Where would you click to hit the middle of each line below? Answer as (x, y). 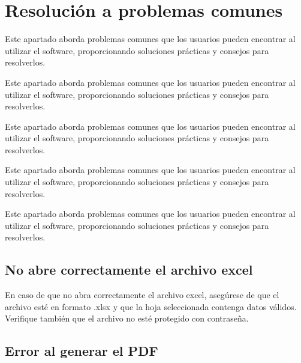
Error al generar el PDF (82, 351)
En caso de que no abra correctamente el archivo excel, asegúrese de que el (142, 295)
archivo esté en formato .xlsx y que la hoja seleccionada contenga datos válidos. (151, 306)
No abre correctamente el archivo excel (129, 270)
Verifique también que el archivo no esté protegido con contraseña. (127, 318)
